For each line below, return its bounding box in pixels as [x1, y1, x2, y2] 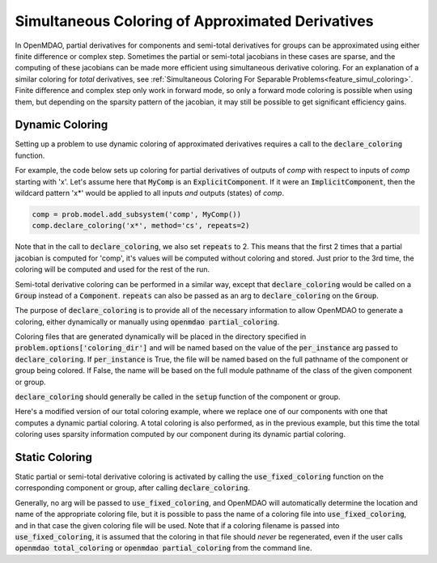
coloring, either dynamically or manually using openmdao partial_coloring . [15, 316, 279, 327]
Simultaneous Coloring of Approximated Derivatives [15, 12, 374, 30]
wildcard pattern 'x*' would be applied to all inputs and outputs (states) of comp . [15, 188, 285, 197]
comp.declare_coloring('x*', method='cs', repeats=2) [32, 221, 250, 231]
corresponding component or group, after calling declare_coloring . [15, 483, 251, 493]
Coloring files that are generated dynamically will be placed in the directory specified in [15, 332, 307, 341]
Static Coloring [15, 451, 93, 464]
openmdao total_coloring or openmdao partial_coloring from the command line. [15, 543, 312, 553]
